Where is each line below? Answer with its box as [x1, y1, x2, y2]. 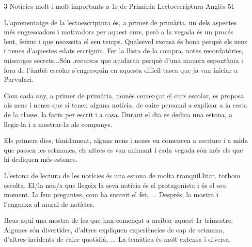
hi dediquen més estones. [4, 154, 78, 164]
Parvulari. [4, 74, 33, 84]
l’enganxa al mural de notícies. [4, 199, 94, 209]
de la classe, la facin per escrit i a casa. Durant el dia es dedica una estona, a [4, 109, 233, 119]
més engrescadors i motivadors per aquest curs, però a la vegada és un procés [4, 27, 234, 37]
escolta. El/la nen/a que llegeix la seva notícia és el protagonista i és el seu [4, 180, 226, 190]
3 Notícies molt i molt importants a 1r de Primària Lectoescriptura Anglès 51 [4, 1, 235, 11]
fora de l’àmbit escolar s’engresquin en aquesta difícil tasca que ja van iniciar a [4, 64, 237, 75]
